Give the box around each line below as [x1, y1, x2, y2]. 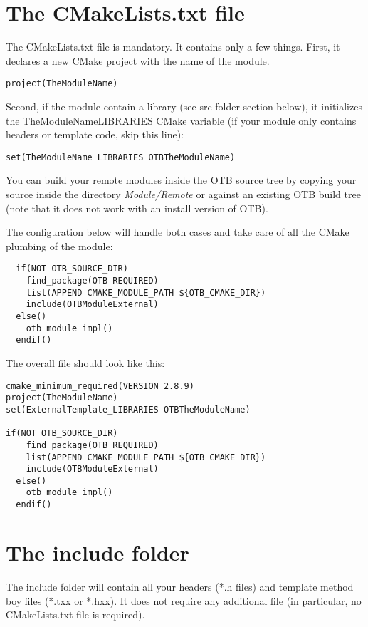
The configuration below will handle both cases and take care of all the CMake [6, 224, 349, 239]
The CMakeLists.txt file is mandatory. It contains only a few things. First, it [6, 39, 340, 54]
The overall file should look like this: [6, 355, 165, 370]
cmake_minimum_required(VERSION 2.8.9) [6, 380, 194, 391]
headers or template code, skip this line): [6, 127, 184, 142]
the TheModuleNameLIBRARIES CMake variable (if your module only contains [6, 113, 357, 128]
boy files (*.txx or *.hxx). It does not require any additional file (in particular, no [6, 593, 362, 608]
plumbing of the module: [6, 238, 113, 253]
